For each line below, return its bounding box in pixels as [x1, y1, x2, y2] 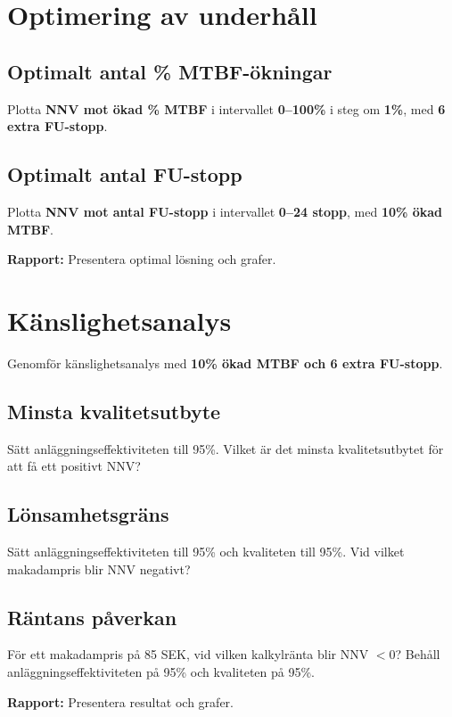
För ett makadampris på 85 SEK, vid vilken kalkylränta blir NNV [7, 645, 369, 663]
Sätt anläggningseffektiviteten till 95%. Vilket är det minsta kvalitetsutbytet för [7, 439, 444, 457]
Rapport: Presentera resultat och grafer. [7, 692, 234, 711]
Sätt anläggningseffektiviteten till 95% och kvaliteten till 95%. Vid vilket [7, 542, 405, 561]
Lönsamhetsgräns [7, 500, 169, 528]
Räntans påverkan [7, 603, 177, 630]
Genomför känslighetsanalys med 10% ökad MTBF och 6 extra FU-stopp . [7, 353, 443, 372]
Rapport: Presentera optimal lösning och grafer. [7, 250, 276, 268]
